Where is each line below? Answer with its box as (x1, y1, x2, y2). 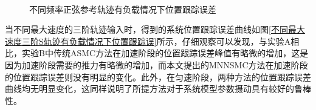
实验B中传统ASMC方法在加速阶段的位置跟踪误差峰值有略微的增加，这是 (21, 47, 309, 59)
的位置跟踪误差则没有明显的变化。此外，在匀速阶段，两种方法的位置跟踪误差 (5, 70, 311, 83)
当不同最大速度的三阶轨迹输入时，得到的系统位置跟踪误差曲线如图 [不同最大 (5, 23, 305, 36)
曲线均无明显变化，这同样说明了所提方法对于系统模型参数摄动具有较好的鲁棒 (5, 82, 311, 95)
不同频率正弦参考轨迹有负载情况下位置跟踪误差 (29, 2, 216, 15)
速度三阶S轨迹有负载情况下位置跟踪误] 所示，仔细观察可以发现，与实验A (5, 34, 291, 47)
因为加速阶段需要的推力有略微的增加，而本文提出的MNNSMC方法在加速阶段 (5, 58, 308, 71)
